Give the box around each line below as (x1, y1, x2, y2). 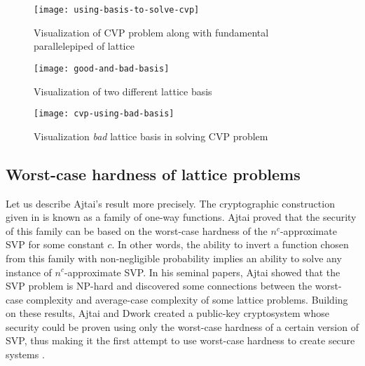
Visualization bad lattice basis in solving (34, 128, 206, 143)
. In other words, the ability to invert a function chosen (111, 237, 349, 252)
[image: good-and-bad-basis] (34, 63, 170, 74)
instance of (6, 264, 52, 279)
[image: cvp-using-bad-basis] (34, 109, 174, 119)
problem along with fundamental (128, 25, 269, 39)
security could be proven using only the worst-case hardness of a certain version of (6, 319, 359, 334)
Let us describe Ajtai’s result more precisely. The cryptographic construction (6, 196, 335, 210)
